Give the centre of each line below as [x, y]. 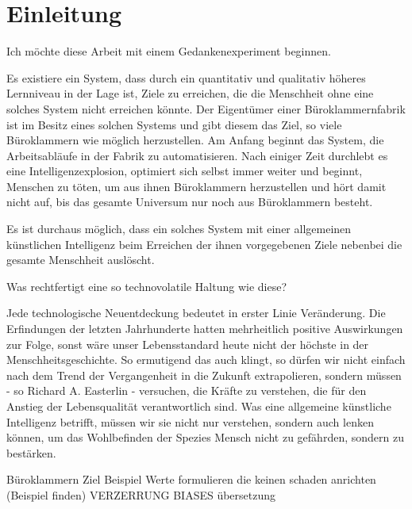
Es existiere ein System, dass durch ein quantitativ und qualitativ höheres [186, 77]
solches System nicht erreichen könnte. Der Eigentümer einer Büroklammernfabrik [206, 108]
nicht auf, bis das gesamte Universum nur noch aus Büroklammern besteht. [190, 202]
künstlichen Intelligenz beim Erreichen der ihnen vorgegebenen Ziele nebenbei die [204, 244]
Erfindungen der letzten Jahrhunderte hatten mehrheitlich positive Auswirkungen [205, 329]
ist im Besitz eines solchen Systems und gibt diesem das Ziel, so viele [174, 124]
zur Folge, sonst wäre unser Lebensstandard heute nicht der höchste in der [188, 344]
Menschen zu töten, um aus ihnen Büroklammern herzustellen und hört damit [196, 186]
